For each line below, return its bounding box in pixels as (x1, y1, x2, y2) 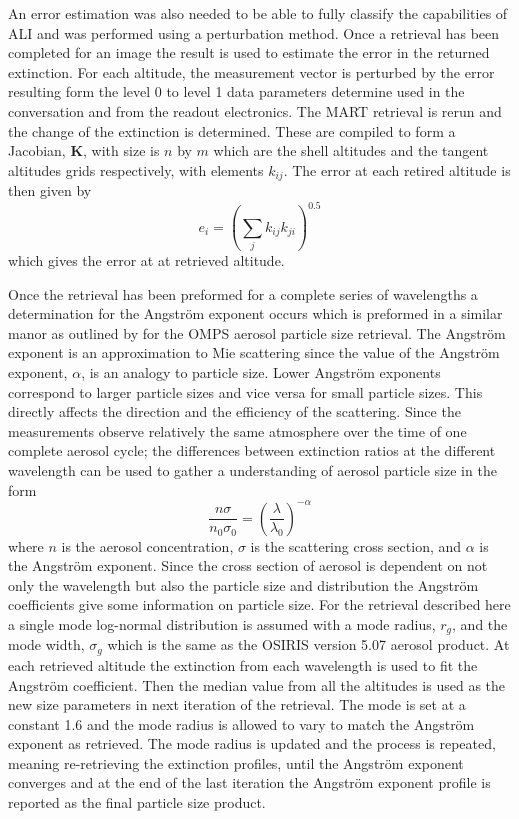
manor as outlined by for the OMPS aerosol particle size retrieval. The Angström (8, 322, 506, 343)
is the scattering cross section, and (250, 535, 462, 556)
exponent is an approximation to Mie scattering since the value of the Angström (8, 342, 500, 363)
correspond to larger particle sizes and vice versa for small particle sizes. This (8, 381, 483, 402)
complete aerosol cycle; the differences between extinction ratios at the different (8, 440, 496, 461)
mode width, (8, 634, 85, 655)
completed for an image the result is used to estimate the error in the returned (8, 42, 490, 63)
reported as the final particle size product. (8, 792, 266, 813)
